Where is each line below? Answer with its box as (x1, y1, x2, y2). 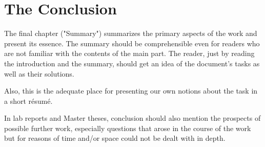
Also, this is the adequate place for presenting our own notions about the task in (4, 85, 258, 96)
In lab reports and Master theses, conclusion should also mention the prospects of (4, 113, 261, 123)
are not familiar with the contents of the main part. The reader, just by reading (4, 48, 255, 59)
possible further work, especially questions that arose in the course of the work (4, 122, 251, 133)
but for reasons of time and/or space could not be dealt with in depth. (4, 133, 226, 143)
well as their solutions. (4, 68, 74, 79)
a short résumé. (4, 95, 53, 106)
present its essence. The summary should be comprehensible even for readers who (4, 38, 260, 48)
